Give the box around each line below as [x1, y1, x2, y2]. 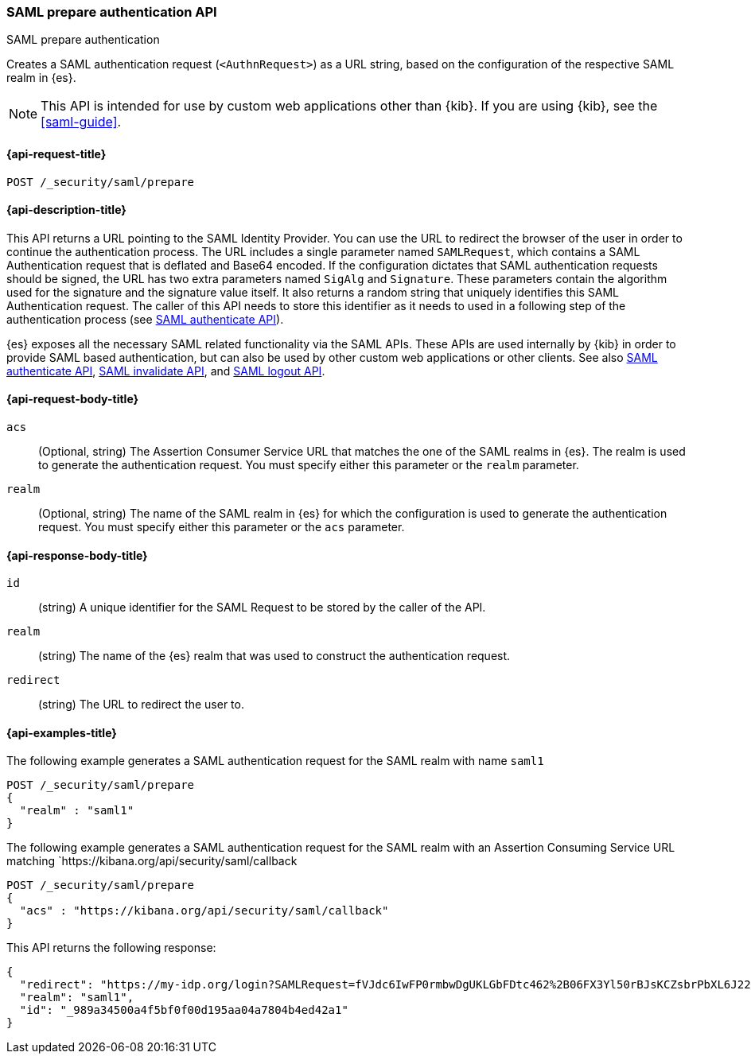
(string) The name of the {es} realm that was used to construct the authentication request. [38, 649, 511, 663]
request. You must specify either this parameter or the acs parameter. [38, 520, 405, 534]
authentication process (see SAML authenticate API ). [6, 312, 284, 326]
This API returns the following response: [6, 941, 216, 955]
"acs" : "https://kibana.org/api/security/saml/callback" [19, 904, 389, 918]
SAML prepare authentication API [6, 4, 217, 20]
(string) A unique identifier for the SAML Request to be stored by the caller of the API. [38, 600, 486, 615]
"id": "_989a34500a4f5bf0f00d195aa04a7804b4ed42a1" [19, 1004, 348, 1017]
